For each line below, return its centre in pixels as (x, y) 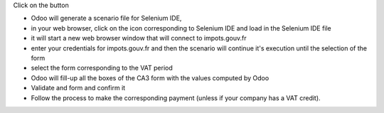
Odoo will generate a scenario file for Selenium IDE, (106, 18)
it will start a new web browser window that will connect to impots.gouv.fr (139, 38)
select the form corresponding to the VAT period (102, 68)
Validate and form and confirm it (78, 88)
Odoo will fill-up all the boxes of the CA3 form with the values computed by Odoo (150, 77)
